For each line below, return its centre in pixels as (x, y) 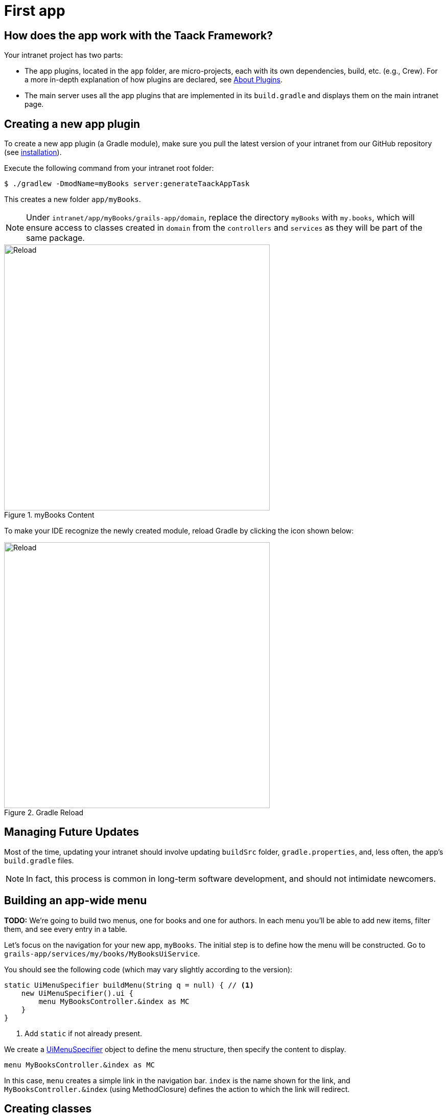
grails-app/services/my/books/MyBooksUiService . (102, 953)
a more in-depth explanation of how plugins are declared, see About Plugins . (154, 80)
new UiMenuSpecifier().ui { (77, 993)
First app (35, 11)
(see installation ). (33, 152)
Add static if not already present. (84, 1033)
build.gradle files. (39, 860)
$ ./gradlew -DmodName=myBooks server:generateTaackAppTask (127, 184)
